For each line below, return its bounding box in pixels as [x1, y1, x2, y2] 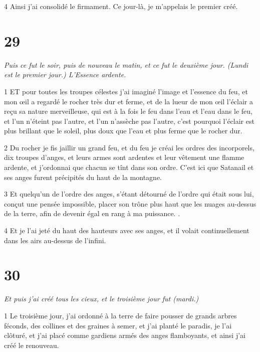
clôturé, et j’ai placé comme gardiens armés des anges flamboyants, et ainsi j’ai [4, 330, 245, 340]
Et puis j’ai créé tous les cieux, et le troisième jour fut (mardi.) [4, 293, 199, 304]
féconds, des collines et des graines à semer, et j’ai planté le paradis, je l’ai [4, 320, 232, 330]
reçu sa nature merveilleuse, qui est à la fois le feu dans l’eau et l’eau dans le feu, [4, 106, 252, 116]
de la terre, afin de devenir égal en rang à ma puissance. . [4, 208, 180, 219]
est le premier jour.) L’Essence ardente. [4, 69, 126, 80]
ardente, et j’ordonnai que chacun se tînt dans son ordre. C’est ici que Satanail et [4, 162, 254, 172]
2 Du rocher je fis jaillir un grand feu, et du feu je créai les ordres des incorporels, [4, 142, 254, 152]
